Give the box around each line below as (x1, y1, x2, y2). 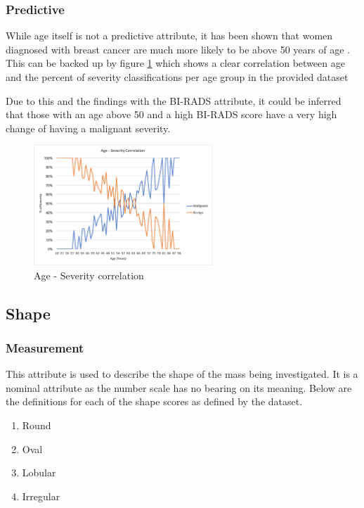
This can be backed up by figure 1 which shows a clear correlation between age (6, 56, 345, 70)
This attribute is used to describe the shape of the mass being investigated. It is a (6, 367, 358, 381)
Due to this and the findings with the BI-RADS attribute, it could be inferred (6, 93, 342, 108)
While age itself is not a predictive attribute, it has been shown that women (6, 28, 333, 43)
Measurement (6, 338, 84, 356)
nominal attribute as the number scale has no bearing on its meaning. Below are (6, 380, 352, 395)
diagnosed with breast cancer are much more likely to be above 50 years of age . (6, 42, 350, 56)
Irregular (22, 488, 60, 503)
